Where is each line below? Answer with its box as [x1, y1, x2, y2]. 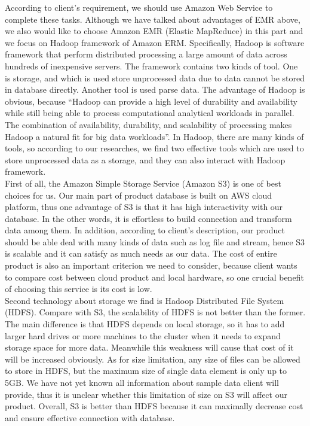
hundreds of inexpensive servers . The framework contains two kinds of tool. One [5, 59, 298, 72]
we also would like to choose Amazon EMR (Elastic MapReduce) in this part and [5, 25, 303, 37]
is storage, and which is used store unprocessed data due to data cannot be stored [5, 71, 305, 84]
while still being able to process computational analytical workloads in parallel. [5, 106, 294, 119]
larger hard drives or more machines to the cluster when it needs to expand [5, 329, 281, 342]
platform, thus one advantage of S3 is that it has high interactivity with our [5, 200, 283, 213]
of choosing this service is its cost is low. [5, 282, 152, 295]
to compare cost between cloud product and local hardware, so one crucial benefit [5, 270, 304, 283]
